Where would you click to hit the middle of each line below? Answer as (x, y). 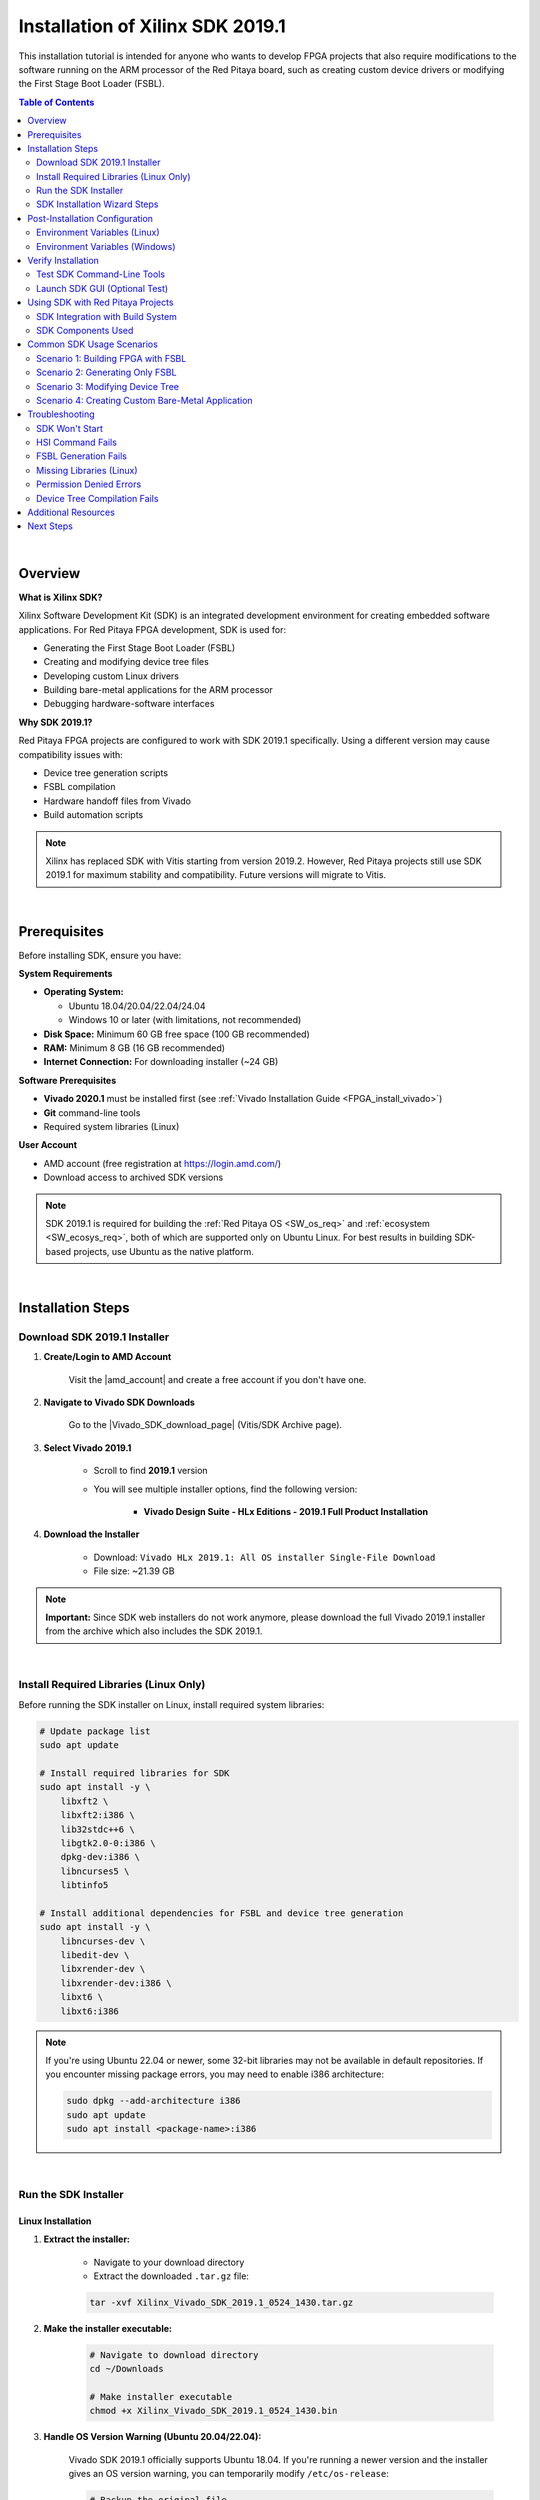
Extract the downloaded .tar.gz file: (171, 2276)
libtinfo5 (84, 1885)
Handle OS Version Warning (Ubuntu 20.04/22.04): (152, 2437)
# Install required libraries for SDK (134, 1773)
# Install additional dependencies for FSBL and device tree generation (221, 1913)
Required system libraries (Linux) (111, 1126)
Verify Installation (63, 261)
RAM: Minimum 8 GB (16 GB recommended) (134, 1048)
